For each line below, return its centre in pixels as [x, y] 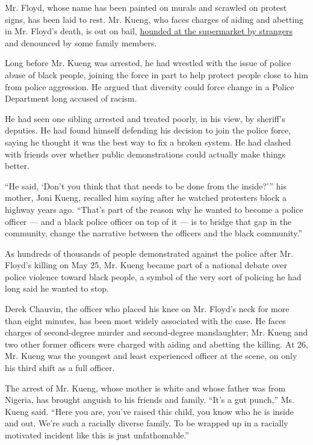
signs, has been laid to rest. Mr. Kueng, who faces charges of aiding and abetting [154, 19]
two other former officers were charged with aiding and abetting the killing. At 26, [156, 344]
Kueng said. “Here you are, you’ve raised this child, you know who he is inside [149, 411]
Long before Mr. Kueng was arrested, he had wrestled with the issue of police [148, 63]
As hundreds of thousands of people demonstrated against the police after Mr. [149, 253]
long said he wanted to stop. [57, 288]
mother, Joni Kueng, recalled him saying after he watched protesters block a [146, 198]
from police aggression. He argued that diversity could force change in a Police [150, 86]
